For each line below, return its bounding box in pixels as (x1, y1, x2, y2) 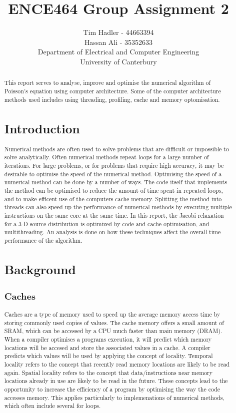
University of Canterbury (80, 56, 157, 66)
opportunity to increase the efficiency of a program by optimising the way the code (4, 385, 220, 393)
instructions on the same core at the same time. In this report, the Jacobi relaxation (4, 211, 224, 220)
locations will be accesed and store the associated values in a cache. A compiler (4, 343, 210, 352)
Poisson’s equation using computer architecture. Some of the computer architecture (4, 86, 221, 95)
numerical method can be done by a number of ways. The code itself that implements (4, 178, 227, 186)
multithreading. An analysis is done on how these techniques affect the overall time (4, 228, 221, 236)
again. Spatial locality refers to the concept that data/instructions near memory (4, 368, 213, 377)
